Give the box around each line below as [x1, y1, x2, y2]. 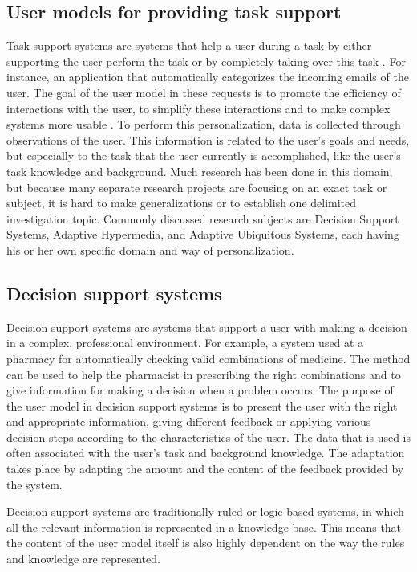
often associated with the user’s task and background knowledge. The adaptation [6, 444, 405, 461]
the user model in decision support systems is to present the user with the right [6, 397, 398, 414]
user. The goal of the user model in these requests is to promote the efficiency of [6, 84, 401, 100]
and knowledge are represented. [6, 550, 160, 567]
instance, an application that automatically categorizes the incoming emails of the [6, 68, 409, 85]
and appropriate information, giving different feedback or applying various [6, 413, 371, 430]
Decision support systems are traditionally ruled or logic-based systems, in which [6, 503, 404, 520]
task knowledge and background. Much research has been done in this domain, [6, 162, 393, 179]
